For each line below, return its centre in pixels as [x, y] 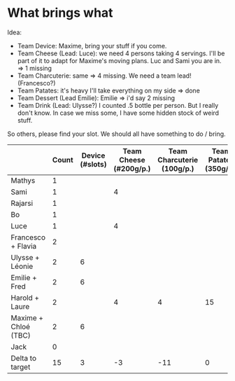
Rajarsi [22, 203]
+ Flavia [24, 246]
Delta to [24, 358]
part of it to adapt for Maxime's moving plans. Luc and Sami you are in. [119, 60]
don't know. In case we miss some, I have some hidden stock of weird [118, 113]
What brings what [60, 13]
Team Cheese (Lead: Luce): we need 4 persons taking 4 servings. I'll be [121, 53]
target [21, 367]
